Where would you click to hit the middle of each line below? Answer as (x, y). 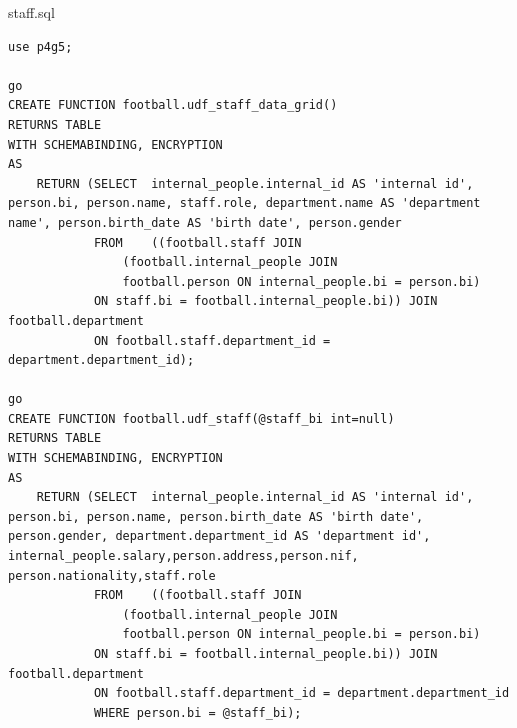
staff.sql (31, 12)
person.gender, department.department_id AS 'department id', (219, 536)
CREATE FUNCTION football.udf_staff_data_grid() (173, 105)
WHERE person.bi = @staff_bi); (197, 712)
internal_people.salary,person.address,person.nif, (183, 556)
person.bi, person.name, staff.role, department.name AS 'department (244, 203)
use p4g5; (40, 46)
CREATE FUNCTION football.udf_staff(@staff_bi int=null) (201, 418)
